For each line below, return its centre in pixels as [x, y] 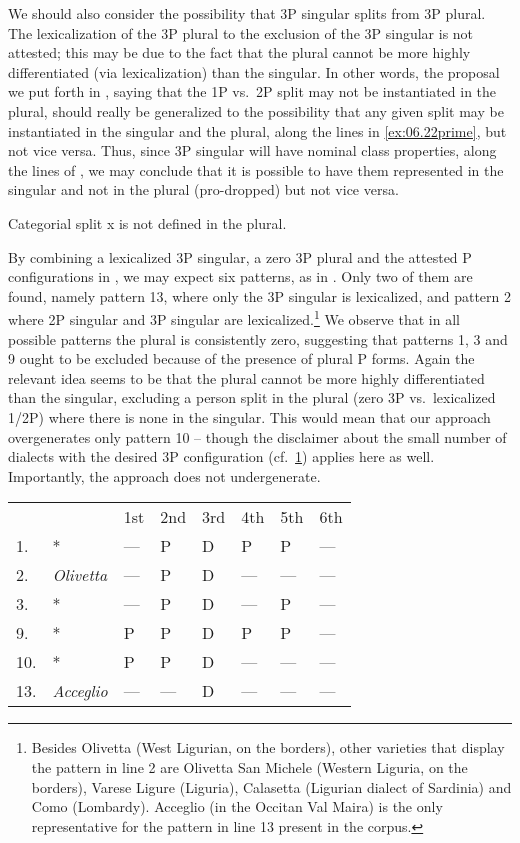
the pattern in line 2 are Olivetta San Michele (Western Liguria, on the [249, 766]
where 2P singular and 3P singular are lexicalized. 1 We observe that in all [234, 317]
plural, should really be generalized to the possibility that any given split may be [256, 110]
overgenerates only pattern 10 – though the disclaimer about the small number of [257, 436]
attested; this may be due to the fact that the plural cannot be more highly [239, 52]
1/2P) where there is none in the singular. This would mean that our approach [249, 416]
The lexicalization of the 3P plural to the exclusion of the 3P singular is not [241, 32]
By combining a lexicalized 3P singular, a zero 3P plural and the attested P [240, 256]
